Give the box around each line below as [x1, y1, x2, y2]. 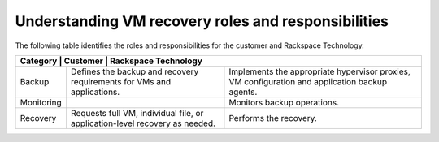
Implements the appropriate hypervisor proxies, [228, 66, 411, 77]
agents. [228, 86, 258, 97]
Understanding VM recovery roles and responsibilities [15, 12, 389, 30]
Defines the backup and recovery [70, 66, 199, 77]
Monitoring [20, 97, 63, 108]
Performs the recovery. [228, 112, 317, 123]
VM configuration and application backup [228, 75, 388, 87]
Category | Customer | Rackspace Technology [20, 55, 203, 67]
